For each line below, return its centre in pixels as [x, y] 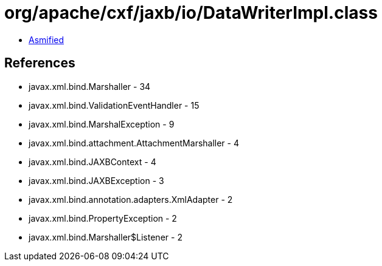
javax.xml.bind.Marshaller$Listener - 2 [106, 237]
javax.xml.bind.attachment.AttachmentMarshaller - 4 [134, 143]
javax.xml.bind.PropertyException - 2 [103, 218]
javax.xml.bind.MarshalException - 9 [102, 124]
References [40, 63]
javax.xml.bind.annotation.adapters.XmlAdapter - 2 [131, 199]
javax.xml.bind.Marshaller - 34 [90, 86]
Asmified [47, 39]
